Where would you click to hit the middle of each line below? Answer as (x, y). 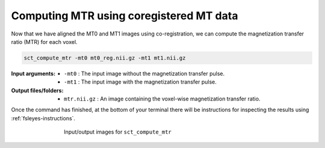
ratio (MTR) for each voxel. (44, 42)
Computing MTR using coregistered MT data (125, 16)
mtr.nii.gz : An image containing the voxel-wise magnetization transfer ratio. (162, 99)
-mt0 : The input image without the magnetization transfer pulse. (144, 73)
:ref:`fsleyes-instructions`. (43, 118)
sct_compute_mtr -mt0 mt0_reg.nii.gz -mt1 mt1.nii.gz (105, 58)
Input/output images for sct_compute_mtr (118, 132)
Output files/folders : (37, 90)
